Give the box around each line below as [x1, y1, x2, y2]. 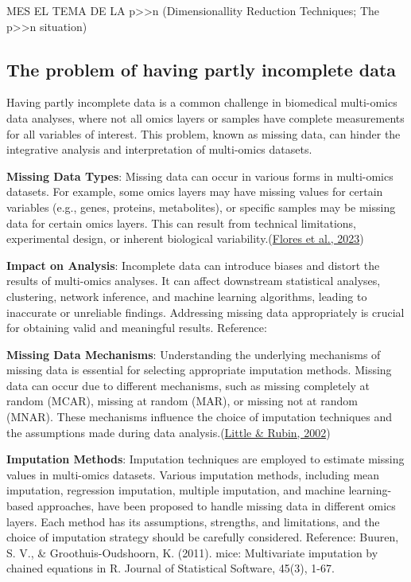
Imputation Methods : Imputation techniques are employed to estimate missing [6, 451, 405, 467]
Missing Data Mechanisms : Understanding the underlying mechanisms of [6, 346, 381, 362]
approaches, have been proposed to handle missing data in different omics [37, 498, 396, 514]
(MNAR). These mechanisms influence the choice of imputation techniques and [6, 408, 393, 425]
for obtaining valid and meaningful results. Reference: [6, 319, 267, 336]
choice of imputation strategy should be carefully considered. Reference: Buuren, [6, 529, 399, 545]
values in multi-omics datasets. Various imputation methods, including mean [6, 466, 380, 482]
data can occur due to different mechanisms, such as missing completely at [6, 377, 370, 393]
